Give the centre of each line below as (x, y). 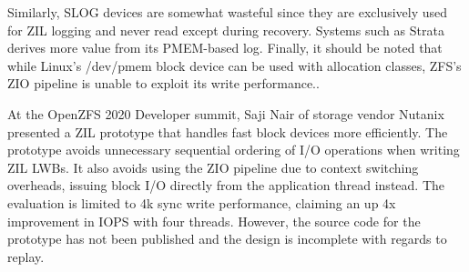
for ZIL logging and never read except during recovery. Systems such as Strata (226, 30)
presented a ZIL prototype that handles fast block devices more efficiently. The (228, 131)
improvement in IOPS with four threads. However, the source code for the (214, 221)
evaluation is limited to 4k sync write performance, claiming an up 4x (202, 202)
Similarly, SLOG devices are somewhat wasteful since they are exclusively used (228, 12)
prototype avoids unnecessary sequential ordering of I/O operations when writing (234, 150)
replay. (26, 256)
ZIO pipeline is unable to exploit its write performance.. (163, 83)
